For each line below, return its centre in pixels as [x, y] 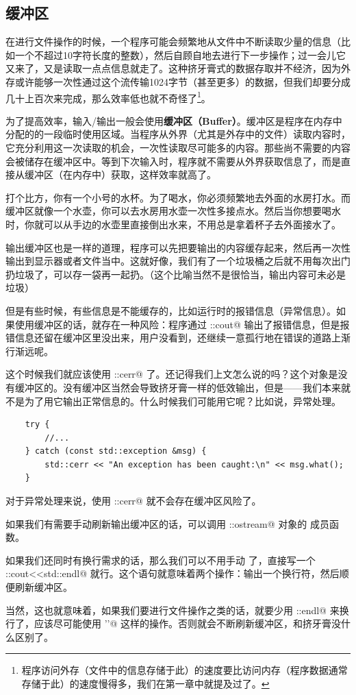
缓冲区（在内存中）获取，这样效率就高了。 [120, 174]
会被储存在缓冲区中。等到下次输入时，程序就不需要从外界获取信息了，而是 [173, 161]
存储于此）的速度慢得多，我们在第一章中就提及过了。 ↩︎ [145, 684]
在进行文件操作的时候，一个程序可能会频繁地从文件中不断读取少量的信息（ [173, 41]
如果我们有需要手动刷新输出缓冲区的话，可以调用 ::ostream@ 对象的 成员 [167, 523]
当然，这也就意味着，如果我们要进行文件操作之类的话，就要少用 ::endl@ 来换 [177, 610]
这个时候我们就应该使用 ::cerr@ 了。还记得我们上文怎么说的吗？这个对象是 [172, 374]
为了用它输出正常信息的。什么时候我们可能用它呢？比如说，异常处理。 [182, 401]
